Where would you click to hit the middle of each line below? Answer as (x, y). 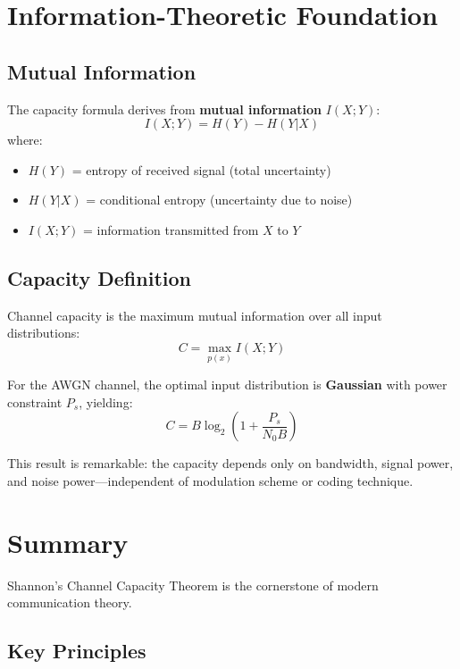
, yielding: (106, 401)
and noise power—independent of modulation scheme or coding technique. (210, 480)
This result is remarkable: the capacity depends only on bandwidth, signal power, (230, 463)
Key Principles (77, 651)
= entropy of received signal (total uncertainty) (201, 169)
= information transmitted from (171, 229)
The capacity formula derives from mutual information (164, 109)
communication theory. (70, 602)
